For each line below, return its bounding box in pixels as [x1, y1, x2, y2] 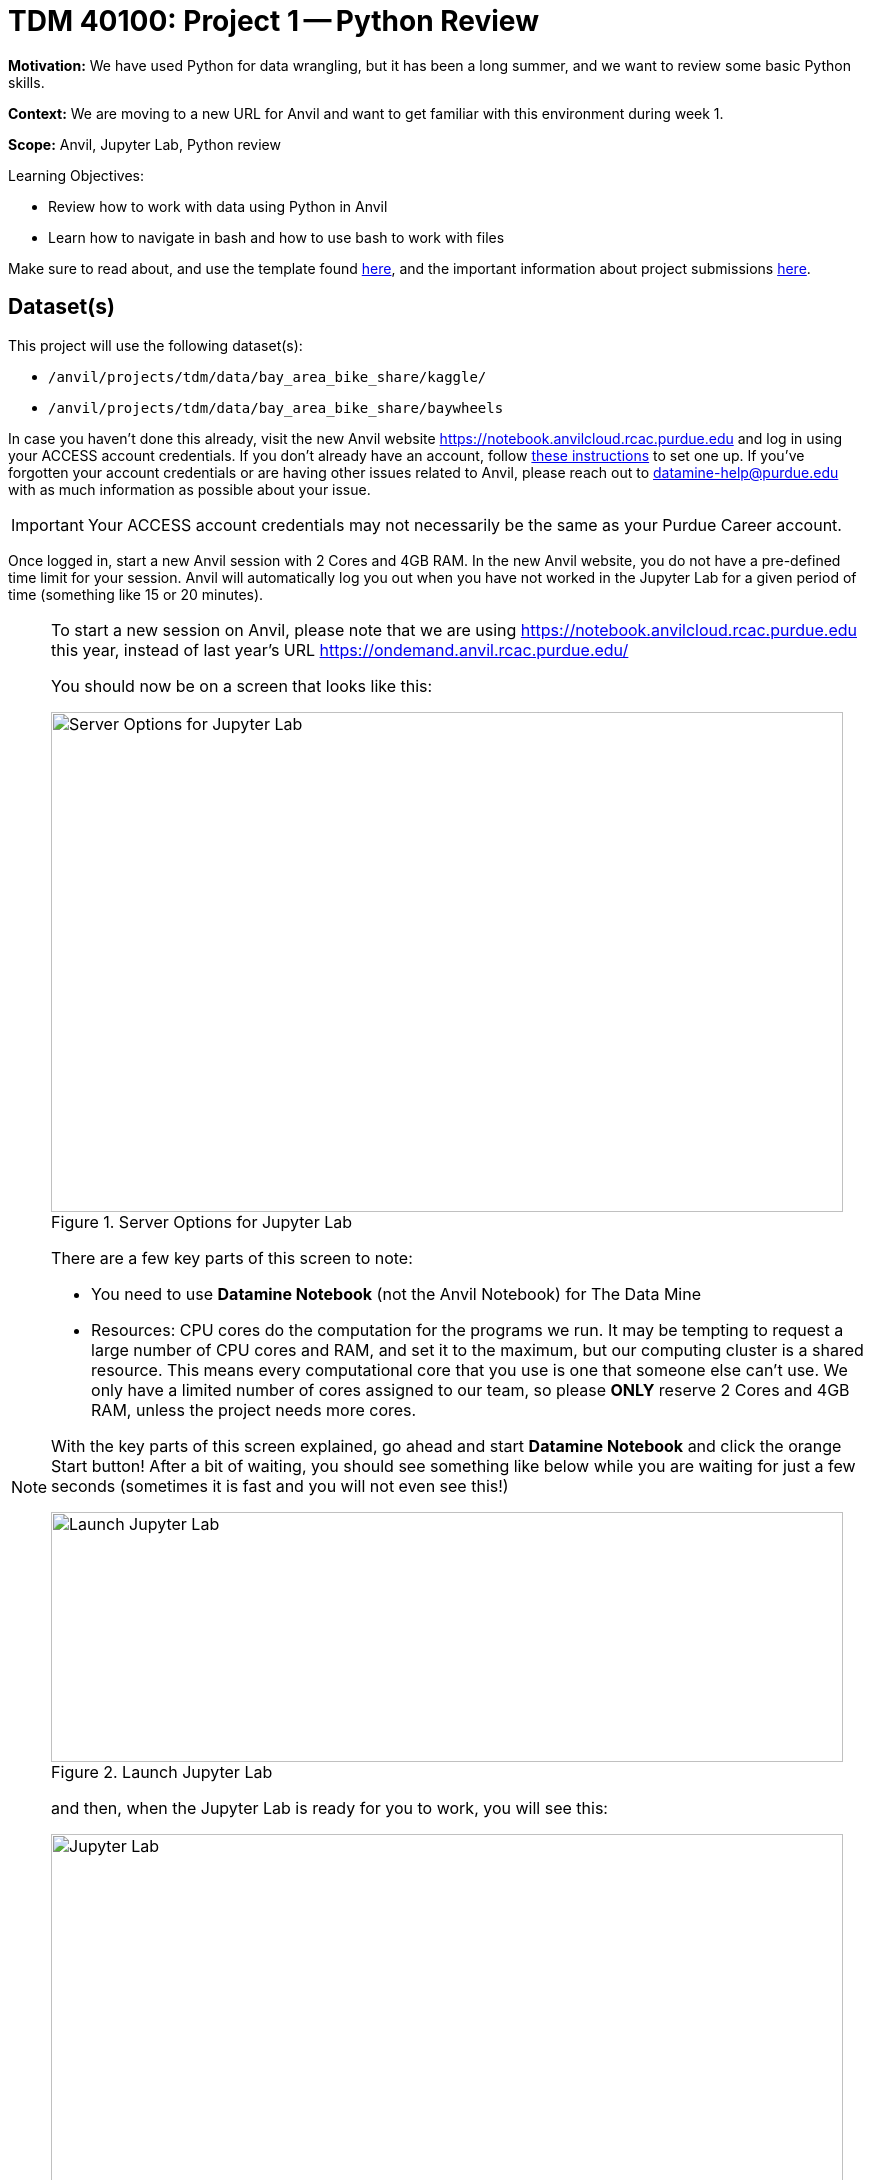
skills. [8, 73, 45, 91]
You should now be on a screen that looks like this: [51, 675, 433, 696]
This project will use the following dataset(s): [8, 336, 303, 354]
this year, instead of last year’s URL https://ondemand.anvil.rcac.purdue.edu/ [51, 639, 629, 660]
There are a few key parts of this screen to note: [51, 1247, 413, 1268]
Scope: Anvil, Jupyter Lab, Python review [8, 135, 281, 153]
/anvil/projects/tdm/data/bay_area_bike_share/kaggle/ [48, 368, 487, 385]
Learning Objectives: [8, 166, 145, 184]
